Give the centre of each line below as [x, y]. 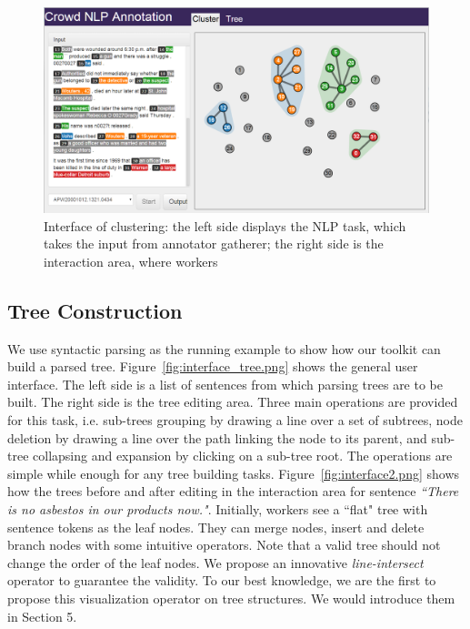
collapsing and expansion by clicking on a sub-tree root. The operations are [243, 456]
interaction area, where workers [131, 261]
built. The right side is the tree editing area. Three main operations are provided [233, 402]
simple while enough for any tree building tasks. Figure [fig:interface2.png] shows [234, 473]
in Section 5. [42, 616]
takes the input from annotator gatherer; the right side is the [214, 243]
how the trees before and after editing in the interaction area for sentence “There [233, 491]
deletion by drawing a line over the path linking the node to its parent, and [217, 437]
